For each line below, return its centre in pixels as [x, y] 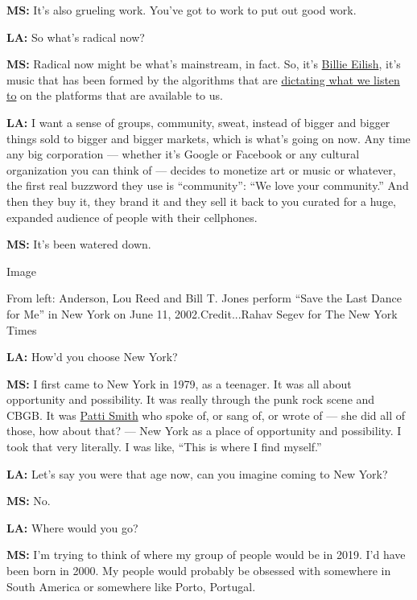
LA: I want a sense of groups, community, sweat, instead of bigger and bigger [198, 122]
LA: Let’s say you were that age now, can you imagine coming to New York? [197, 473]
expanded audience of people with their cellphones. [132, 217]
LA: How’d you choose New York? [92, 357]
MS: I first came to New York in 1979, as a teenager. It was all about [179, 383]
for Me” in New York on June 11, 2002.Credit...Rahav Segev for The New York [202, 313]
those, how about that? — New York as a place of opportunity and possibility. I [204, 431]
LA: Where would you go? [72, 527]
